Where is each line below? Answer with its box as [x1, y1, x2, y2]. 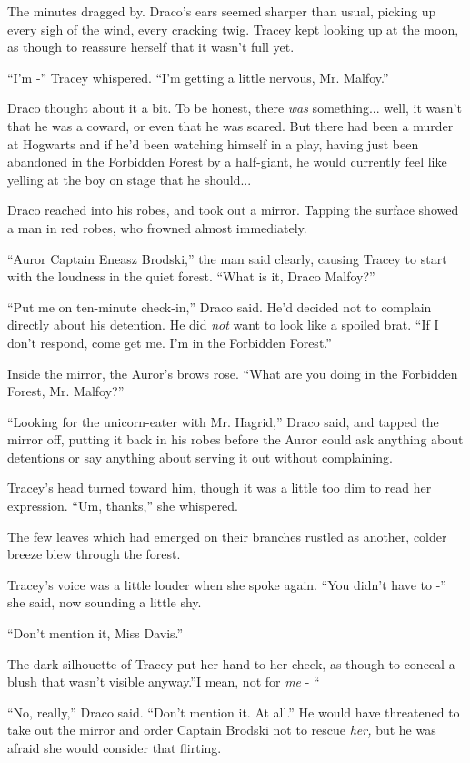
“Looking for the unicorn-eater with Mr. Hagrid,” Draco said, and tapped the [7, 412, 439, 431]
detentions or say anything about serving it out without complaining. [7, 447, 393, 466]
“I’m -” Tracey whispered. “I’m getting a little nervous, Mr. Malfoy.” [7, 67, 389, 86]
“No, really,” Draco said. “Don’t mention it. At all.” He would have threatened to [7, 702, 460, 721]
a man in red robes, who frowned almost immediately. [7, 218, 307, 237]
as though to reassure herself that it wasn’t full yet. [7, 37, 295, 56]
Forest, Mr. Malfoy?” [7, 381, 125, 401]
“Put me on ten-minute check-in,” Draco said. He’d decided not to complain [7, 297, 432, 316]
